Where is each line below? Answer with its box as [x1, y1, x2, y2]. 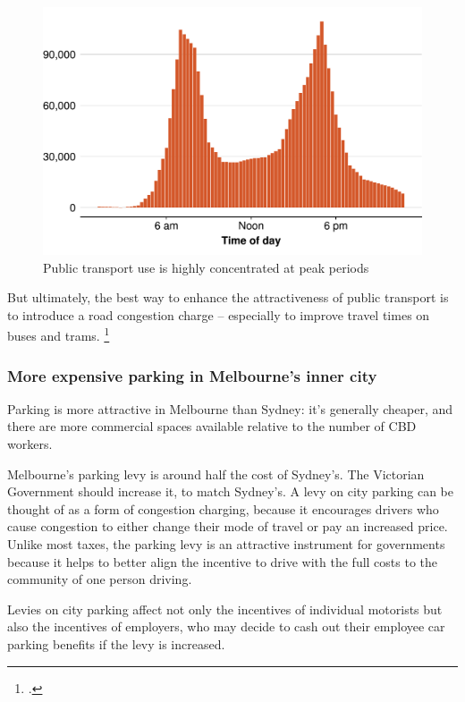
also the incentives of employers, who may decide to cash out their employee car [7, 617, 445, 636]
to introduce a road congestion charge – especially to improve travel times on [7, 305, 430, 324]
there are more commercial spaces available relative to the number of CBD [7, 417, 417, 436]
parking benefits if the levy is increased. [7, 634, 225, 653]
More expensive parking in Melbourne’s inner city [7, 364, 377, 386]
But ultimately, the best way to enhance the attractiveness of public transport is [7, 288, 449, 307]
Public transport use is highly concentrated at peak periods [43, 258, 369, 276]
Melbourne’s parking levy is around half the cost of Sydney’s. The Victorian [7, 464, 425, 483]
